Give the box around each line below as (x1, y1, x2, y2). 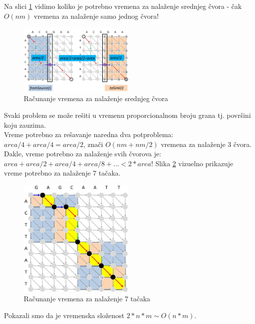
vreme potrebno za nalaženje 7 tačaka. (4, 168, 121, 178)
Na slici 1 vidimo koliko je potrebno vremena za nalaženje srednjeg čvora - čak (4, 1, 242, 11)
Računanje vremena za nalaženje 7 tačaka (24, 293, 151, 304)
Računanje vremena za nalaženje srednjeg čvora (24, 93, 169, 104)
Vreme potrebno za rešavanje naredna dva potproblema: (4, 129, 173, 140)
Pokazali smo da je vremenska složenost (4, 310, 125, 320)
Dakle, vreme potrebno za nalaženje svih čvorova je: (4, 148, 162, 159)
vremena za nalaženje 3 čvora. (161, 139, 252, 149)
